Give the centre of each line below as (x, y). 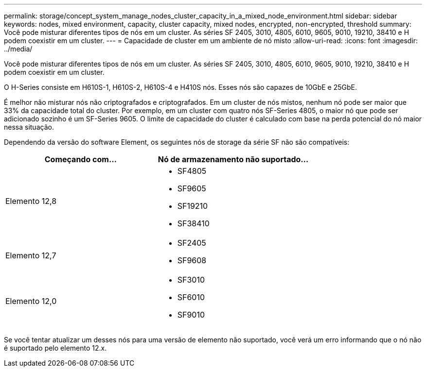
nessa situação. (29, 127)
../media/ (18, 49)
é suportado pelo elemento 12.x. (55, 348)
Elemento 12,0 (31, 301)
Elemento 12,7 (31, 255)
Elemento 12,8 (31, 201)
